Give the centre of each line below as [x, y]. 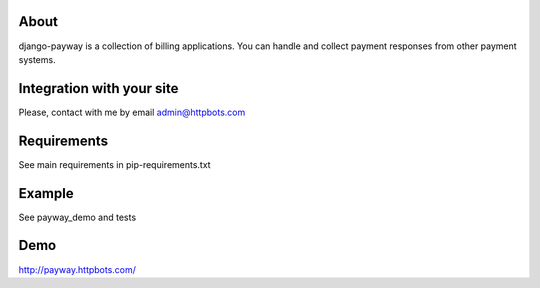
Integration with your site [98, 88]
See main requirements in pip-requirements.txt [114, 164]
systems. [37, 59]
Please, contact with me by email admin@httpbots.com [132, 112]
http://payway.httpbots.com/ [77, 269]
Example [46, 193]
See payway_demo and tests [77, 217]
